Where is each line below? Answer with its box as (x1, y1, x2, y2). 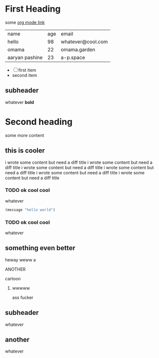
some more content (5, 132, 45, 138)
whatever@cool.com (60, 38, 108, 45)
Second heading (5, 116, 73, 127)
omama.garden (60, 46, 96, 53)
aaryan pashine (7, 54, 43, 61)
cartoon (5, 275, 21, 281)
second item (12, 72, 37, 78)
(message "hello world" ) (5, 207, 55, 212)
